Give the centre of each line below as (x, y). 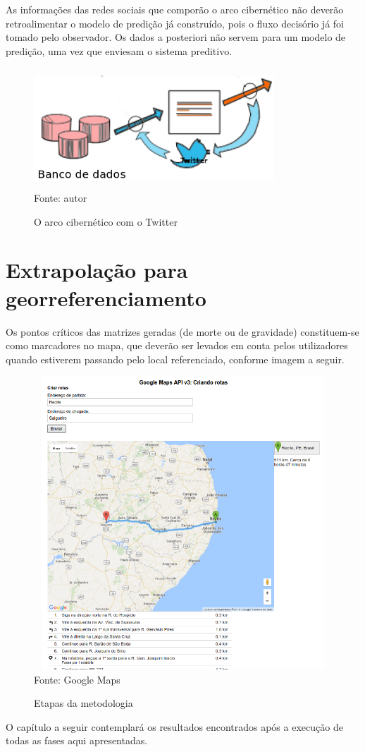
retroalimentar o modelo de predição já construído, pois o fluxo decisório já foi (175, 23)
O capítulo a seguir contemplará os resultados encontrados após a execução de (174, 726)
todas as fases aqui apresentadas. (77, 740)
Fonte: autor (61, 198)
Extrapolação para (97, 270)
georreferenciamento (106, 297)
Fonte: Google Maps (77, 679)
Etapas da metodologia (83, 703)
